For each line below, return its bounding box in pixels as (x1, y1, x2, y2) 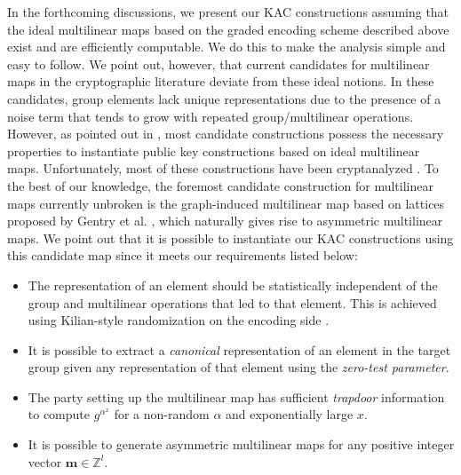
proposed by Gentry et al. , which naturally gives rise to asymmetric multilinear (7, 211, 443, 230)
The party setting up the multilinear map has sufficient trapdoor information (28, 387, 445, 406)
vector (28, 452, 62, 471)
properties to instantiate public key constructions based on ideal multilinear (7, 141, 420, 160)
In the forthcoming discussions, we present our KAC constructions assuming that (7, 3, 449, 20)
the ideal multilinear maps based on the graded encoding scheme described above (7, 20, 449, 38)
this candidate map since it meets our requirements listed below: (7, 246, 358, 265)
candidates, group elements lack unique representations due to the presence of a (7, 89, 441, 107)
